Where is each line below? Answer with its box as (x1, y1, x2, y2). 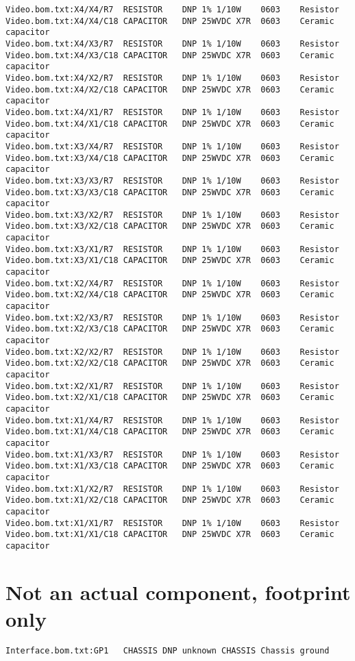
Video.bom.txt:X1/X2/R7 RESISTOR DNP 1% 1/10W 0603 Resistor (5, 484, 339, 494)
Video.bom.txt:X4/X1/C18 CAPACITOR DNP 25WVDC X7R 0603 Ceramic (5, 119, 334, 129)
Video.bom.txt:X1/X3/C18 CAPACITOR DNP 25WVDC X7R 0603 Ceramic (5, 461, 334, 471)
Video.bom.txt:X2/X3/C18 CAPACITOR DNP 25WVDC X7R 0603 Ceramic (5, 324, 334, 334)
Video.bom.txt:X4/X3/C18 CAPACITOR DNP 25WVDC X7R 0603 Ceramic (5, 50, 334, 60)
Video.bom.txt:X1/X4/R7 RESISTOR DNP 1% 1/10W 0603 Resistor (5, 415, 339, 425)
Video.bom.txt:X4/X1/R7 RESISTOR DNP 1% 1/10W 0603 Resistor (5, 107, 339, 117)
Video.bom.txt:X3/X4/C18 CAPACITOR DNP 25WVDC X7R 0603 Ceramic (5, 153, 334, 163)
